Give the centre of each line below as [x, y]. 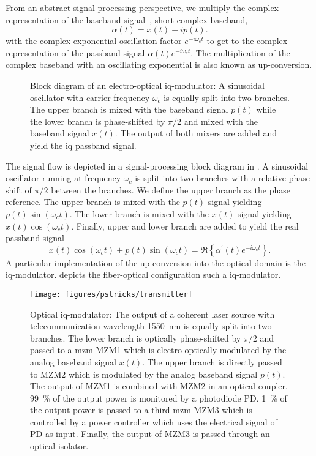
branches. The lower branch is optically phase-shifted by [136, 338]
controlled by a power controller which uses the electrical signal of [154, 421]
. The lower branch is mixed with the [139, 213]
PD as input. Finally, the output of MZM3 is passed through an [150, 434]
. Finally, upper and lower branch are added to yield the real [185, 226]
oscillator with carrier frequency [90, 97]
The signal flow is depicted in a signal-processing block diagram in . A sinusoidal [157, 166]
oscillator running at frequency [63, 178]
